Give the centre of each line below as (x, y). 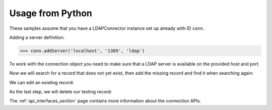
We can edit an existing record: (42, 82)
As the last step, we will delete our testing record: (61, 92)
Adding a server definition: (37, 37)
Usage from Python (51, 13)
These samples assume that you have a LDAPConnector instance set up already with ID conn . (107, 28)
